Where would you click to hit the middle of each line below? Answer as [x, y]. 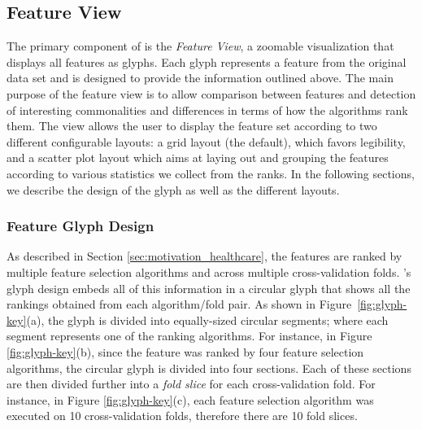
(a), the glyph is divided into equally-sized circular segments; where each [207, 320]
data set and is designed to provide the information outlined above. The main [200, 78]
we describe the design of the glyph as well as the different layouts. [173, 189]
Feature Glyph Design [80, 226]
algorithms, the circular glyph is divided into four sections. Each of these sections [209, 368]
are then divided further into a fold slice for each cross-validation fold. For [191, 384]
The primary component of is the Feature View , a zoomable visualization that [200, 46]
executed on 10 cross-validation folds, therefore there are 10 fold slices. [182, 416]
